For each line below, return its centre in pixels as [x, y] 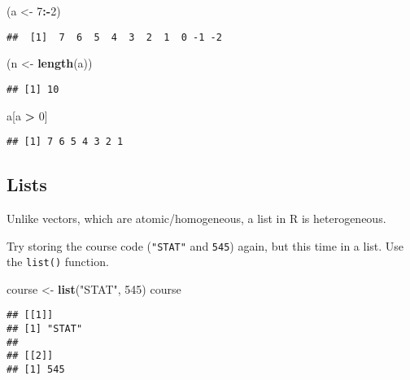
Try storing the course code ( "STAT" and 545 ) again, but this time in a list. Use [205, 245]
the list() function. [58, 262]
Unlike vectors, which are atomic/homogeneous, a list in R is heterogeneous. [196, 218]
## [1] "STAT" [45, 329]
